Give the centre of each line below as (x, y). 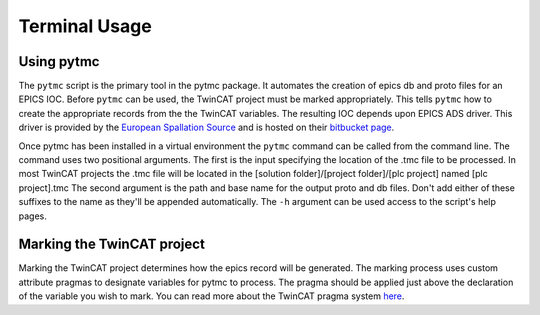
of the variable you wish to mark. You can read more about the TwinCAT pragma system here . (211, 296)
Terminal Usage (85, 26)
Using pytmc (59, 61)
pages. (32, 216)
